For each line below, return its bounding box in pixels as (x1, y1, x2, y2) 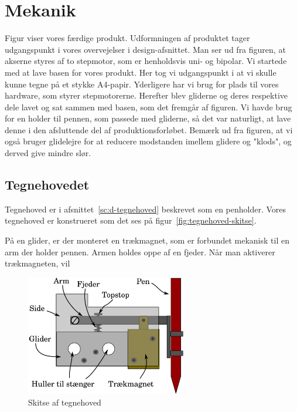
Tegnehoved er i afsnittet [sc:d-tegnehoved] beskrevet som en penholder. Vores (5, 202, 286, 215)
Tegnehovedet (5, 175, 90, 194)
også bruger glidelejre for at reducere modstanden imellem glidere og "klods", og (5, 135, 292, 147)
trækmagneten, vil (5, 257, 70, 269)
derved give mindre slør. (5, 147, 91, 159)
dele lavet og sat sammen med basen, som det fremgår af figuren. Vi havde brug (5, 100, 292, 113)
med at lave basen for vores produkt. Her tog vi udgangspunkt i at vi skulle (5, 66, 276, 78)
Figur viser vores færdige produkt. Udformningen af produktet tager (5, 32, 250, 44)
